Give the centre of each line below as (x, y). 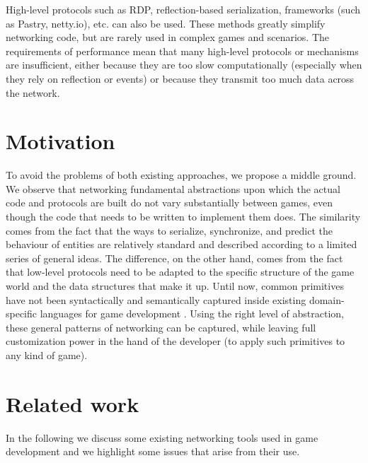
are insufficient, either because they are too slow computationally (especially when (184, 65)
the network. (33, 92)
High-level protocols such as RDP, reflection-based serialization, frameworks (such (183, 9)
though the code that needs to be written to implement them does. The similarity (183, 217)
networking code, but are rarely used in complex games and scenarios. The (168, 37)
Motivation (61, 141)
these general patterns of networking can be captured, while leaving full (161, 327)
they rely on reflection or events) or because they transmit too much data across (180, 78)
